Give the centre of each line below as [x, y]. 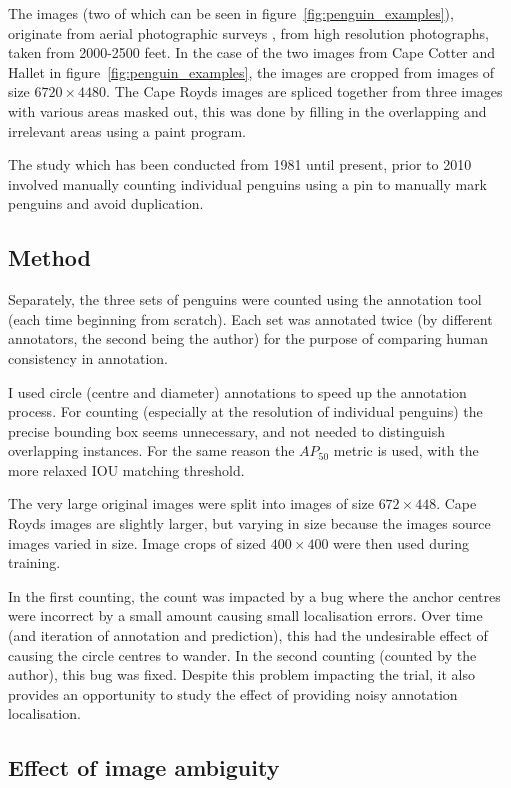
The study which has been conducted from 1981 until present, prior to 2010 [240, 164]
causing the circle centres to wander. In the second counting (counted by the [242, 654]
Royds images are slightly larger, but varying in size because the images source [249, 523]
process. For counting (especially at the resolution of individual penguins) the [245, 411]
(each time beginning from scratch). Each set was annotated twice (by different [250, 318]
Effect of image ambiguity [144, 767]
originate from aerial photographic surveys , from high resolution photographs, [248, 32]
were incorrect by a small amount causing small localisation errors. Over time [245, 615]
